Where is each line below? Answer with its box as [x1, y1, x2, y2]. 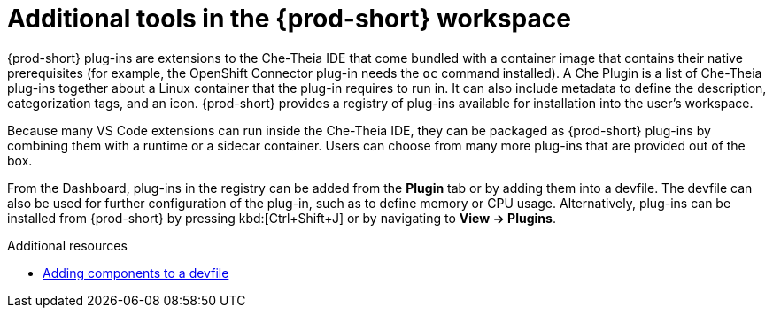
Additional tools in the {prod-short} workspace [7, 4, 571, 34]
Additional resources [7, 237, 128, 253]
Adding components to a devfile [43, 265, 229, 280]
